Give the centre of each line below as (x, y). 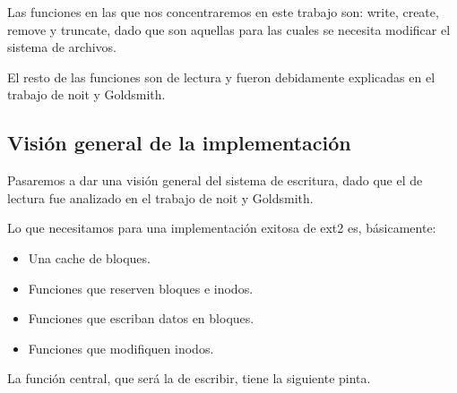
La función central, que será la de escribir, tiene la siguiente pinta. (189, 378)
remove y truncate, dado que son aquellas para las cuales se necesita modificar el (229, 29)
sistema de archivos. (62, 47)
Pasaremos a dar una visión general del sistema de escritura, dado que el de (215, 180)
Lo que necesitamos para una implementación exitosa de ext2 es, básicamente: (222, 228)
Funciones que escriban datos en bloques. (141, 318)
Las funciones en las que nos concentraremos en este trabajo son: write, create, (223, 12)
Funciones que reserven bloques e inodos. (141, 288)
